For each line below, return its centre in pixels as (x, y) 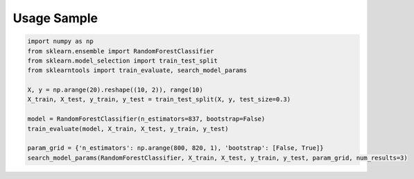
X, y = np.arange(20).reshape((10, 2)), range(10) (115, 90)
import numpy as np (60, 41)
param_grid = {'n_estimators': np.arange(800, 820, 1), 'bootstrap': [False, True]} (175, 148)
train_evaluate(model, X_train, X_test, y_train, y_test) (128, 129)
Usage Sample (55, 18)
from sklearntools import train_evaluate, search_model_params (137, 70)
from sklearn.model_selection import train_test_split (122, 60)
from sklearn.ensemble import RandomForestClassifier (121, 51)
